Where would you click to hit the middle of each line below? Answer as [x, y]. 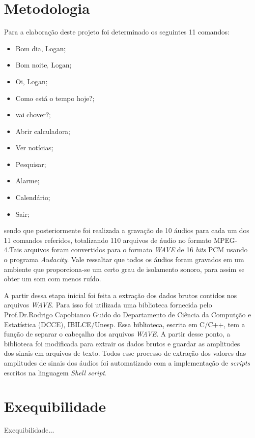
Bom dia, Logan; [41, 48]
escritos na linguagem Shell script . [56, 372]
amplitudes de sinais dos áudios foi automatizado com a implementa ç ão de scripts [127, 362]
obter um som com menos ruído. [53, 279]
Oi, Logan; [31, 81]
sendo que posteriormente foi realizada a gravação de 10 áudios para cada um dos [127, 230]
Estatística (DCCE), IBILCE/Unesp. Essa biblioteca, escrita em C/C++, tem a [125, 324]
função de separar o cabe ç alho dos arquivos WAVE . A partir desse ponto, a [117, 334]
